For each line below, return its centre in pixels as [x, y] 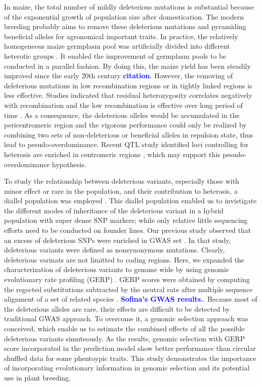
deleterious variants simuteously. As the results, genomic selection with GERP [124, 338]
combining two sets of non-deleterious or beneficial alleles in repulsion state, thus [129, 134]
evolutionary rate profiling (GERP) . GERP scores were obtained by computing [127, 279]
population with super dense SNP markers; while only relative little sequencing [126, 220]
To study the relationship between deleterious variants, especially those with [122, 181]
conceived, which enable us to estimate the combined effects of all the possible [124, 328]
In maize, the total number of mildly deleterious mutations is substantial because [129, 7]
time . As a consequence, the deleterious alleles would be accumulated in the [122, 115]
